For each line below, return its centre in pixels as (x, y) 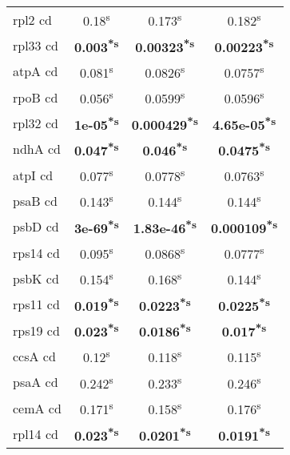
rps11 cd (36, 304)
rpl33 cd (36, 45)
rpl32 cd (36, 123)
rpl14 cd (36, 433)
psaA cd (36, 382)
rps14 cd (36, 252)
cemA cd (37, 408)
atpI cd (33, 175)
